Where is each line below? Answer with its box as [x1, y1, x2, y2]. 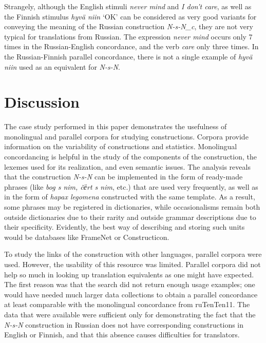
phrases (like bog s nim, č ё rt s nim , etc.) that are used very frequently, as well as [4, 181, 258, 192]
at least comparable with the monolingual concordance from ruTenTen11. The [4, 299, 250, 310]
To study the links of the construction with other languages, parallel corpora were [4, 249, 262, 259]
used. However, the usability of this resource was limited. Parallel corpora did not [4, 259, 261, 269]
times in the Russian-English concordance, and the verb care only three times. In [4, 41, 259, 52]
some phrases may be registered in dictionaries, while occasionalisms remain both [4, 201, 260, 212]
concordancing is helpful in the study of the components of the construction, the [4, 151, 257, 162]
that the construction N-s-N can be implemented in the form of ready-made [4, 171, 243, 182]
